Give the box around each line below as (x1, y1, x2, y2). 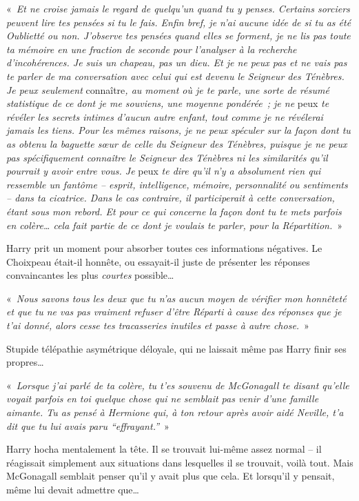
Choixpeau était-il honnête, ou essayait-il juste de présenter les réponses (6, 254, 310, 268)
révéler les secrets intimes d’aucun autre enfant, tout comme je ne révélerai (6, 109, 323, 124)
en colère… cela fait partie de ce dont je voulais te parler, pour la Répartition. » (6, 217, 342, 232)
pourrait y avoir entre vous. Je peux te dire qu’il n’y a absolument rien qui (6, 164, 321, 178)
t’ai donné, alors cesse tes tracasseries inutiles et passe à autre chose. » (6, 318, 309, 333)
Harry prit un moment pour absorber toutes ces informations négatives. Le (6, 241, 322, 255)
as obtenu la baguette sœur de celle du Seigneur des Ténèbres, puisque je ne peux (6, 136, 347, 150)
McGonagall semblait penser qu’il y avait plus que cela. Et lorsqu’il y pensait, (6, 469, 335, 483)
